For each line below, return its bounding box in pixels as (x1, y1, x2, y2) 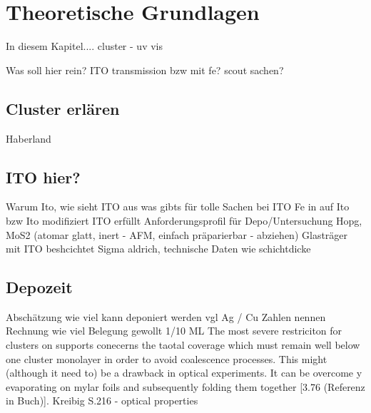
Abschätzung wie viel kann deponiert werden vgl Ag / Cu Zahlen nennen (6, 309, 326, 324)
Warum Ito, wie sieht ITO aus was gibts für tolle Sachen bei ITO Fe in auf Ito (6, 199, 350, 214)
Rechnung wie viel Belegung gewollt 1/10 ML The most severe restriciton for (6, 323, 342, 338)
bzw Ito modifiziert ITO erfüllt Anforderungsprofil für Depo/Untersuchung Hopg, (6, 213, 362, 228)
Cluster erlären (6, 97, 120, 119)
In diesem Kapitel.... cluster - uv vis (6, 39, 163, 53)
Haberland (6, 131, 51, 146)
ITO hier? (6, 165, 81, 188)
